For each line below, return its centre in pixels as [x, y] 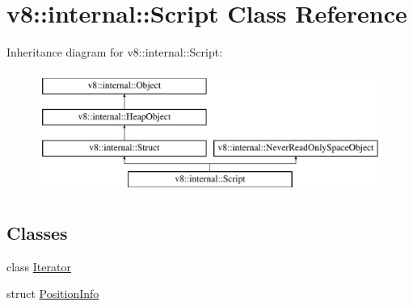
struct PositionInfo [53, 293]
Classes [37, 232]
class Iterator [39, 266]
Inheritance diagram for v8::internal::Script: [115, 52]
